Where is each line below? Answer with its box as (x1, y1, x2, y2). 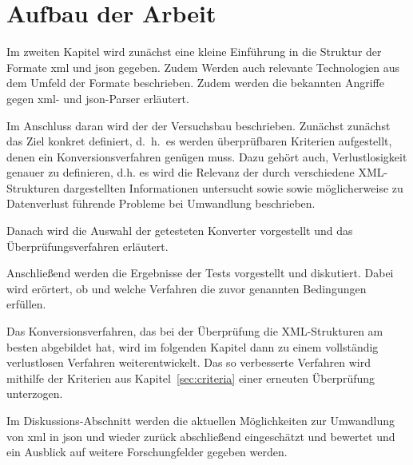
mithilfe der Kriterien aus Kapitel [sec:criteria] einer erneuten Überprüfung (6, 369, 375, 386)
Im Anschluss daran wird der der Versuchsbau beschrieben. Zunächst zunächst (6, 117, 391, 133)
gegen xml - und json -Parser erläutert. (6, 89, 189, 106)
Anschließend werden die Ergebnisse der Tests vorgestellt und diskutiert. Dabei (6, 264, 394, 281)
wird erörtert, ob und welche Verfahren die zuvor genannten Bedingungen (6, 280, 367, 296)
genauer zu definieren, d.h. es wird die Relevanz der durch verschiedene (6, 164, 355, 181)
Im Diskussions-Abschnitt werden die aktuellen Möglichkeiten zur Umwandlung (6, 412, 395, 428)
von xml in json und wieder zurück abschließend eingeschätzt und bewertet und (6, 427, 395, 444)
